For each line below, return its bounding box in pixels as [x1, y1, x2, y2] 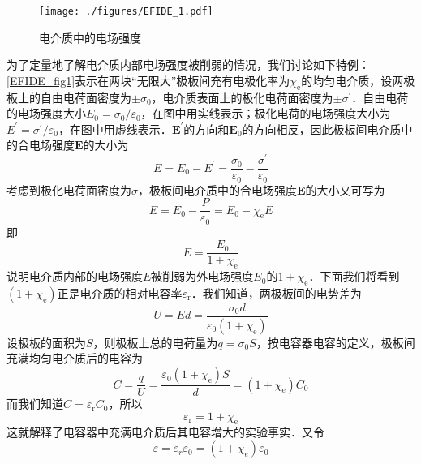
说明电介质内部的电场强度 [6, 268, 143, 285]
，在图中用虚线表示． [58, 120, 172, 137]
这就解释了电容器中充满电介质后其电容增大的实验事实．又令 [6, 423, 324, 440]
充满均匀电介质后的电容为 [6, 350, 143, 367]
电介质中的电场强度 [39, 28, 141, 45]
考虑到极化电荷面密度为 [6, 181, 131, 198]
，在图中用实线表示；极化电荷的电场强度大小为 [140, 105, 391, 122]
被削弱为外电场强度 [151, 268, 254, 285]
